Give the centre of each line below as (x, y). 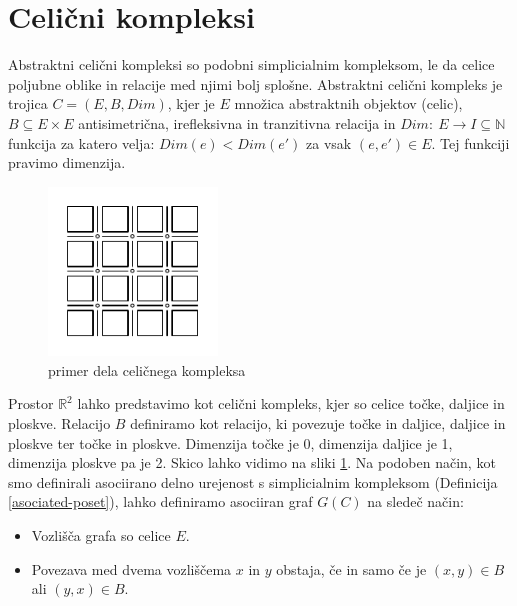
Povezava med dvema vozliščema (131, 568)
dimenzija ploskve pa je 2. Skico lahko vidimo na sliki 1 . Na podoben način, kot (252, 462)
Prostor (31, 403)
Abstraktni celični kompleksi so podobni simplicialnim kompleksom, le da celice (251, 64)
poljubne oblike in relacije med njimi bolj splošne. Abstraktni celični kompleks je (255, 83)
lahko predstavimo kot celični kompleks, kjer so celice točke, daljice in (291, 403)
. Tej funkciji (470, 142)
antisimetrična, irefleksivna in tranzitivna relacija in (237, 122)
